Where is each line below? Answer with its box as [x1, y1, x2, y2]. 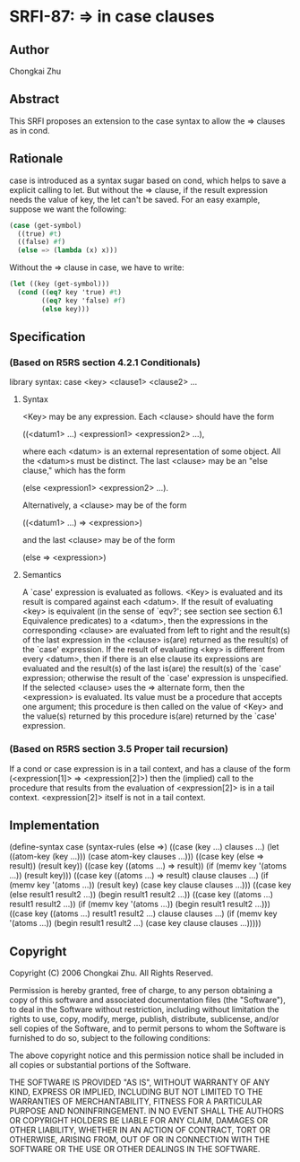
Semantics [21, 570, 62, 581]
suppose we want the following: [9, 204, 127, 214]
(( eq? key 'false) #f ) [41, 296, 126, 305]
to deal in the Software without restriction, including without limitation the [9, 1004, 279, 1015]
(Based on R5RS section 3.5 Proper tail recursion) [9, 743, 228, 756]
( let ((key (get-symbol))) [9, 280, 110, 289]
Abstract [9, 92, 60, 107]
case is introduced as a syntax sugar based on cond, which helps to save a [9, 175, 287, 186]
